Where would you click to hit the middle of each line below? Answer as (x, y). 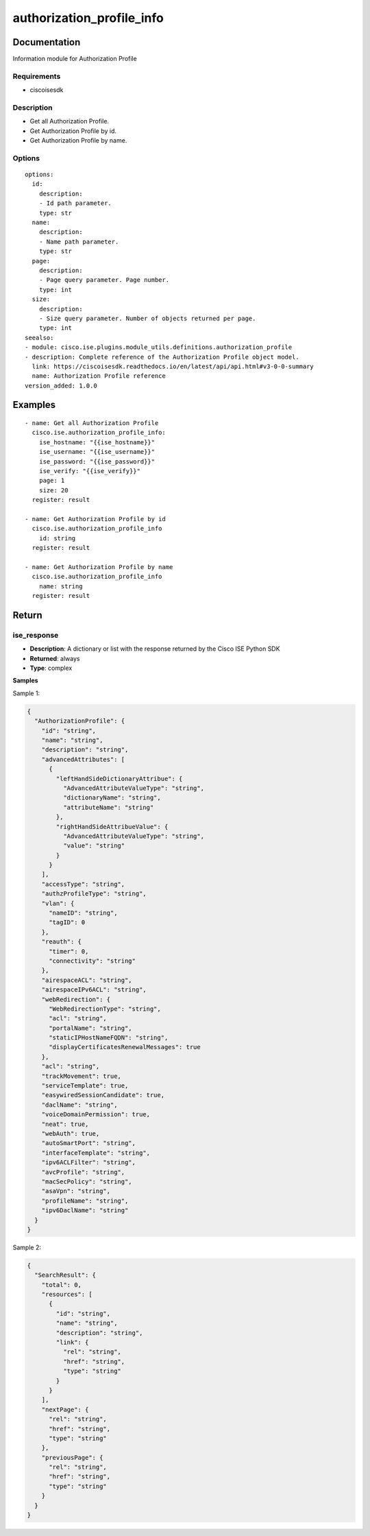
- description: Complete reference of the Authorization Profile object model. (162, 357)
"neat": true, (65, 1124)
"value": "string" (94, 846)
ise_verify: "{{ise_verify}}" (89, 471)
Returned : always (55, 658)
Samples (25, 681)
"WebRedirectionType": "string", (105, 1009)
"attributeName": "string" (108, 807)
